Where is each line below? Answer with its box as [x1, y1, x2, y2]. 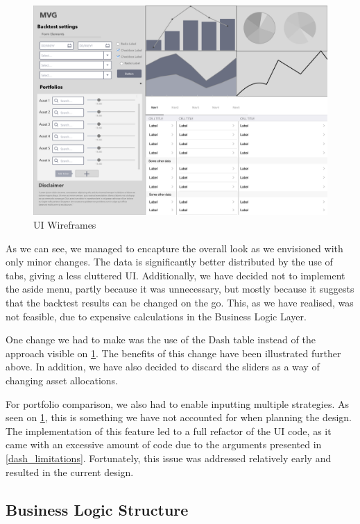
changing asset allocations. [6, 372, 119, 387]
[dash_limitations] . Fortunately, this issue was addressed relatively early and [6, 450, 332, 465]
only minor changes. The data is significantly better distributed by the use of [6, 254, 333, 269]
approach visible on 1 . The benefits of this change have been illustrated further [6, 345, 341, 360]
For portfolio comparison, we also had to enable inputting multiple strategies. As [6, 396, 350, 411]
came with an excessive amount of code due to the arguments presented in [6, 437, 322, 452]
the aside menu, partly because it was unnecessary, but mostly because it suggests [6, 281, 354, 296]
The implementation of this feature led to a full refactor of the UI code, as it [6, 423, 332, 438]
